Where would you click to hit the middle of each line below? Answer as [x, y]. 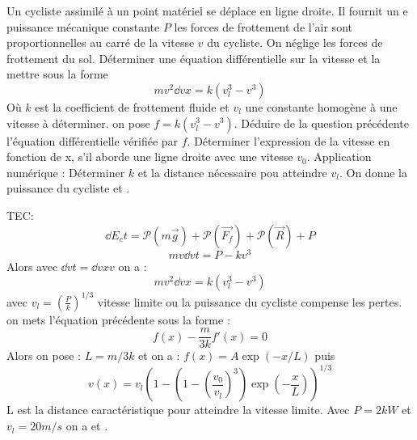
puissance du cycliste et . [68, 188]
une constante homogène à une [321, 106]
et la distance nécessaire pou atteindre [232, 172]
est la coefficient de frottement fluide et [132, 106]
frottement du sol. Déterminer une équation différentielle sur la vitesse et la [194, 58]
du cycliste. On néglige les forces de [295, 42]
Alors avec [32, 266]
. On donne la [373, 172]
